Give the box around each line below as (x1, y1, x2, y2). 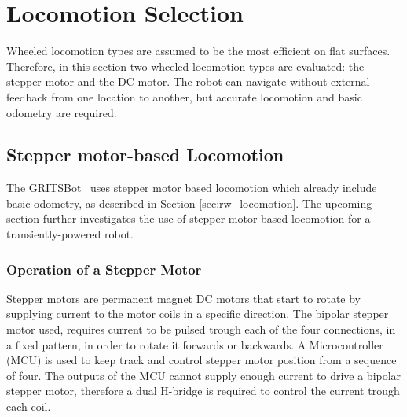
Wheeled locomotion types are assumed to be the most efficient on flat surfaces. (6, 42, 390, 59)
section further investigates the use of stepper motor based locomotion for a (6, 210, 371, 227)
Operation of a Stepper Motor (6, 259, 202, 279)
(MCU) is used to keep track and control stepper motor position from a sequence (6, 352, 397, 368)
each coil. (6, 398, 51, 415)
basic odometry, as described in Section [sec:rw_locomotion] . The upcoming (6, 194, 372, 211)
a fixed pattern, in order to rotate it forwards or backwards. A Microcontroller (6, 336, 383, 352)
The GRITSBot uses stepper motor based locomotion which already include (6, 179, 377, 196)
